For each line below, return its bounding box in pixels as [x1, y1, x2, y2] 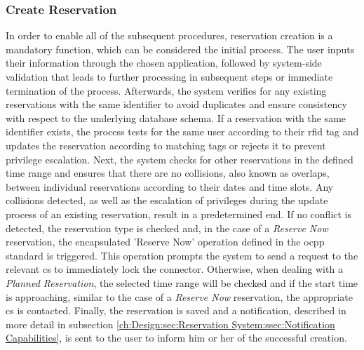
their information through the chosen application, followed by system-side [6, 55, 322, 70]
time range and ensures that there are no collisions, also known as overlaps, [6, 166, 330, 180]
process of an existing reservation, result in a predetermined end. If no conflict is [6, 206, 352, 221]
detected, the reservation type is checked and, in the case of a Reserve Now [6, 220, 328, 235]
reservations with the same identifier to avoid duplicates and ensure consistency [6, 97, 347, 112]
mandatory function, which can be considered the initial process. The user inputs [6, 41, 355, 56]
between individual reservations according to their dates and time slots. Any [6, 179, 334, 194]
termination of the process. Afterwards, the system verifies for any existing [6, 83, 327, 97]
